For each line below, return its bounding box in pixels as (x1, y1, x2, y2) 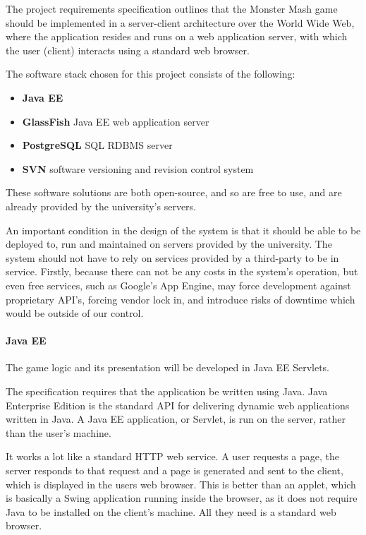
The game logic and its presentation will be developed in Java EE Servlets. (6, 360, 329, 375)
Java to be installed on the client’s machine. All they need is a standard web (6, 504, 336, 519)
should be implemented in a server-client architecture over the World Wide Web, (6, 15, 355, 30)
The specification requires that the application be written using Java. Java (6, 384, 328, 399)
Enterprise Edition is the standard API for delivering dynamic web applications (6, 397, 350, 412)
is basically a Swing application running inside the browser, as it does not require (6, 491, 358, 505)
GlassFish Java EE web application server (22, 114, 209, 128)
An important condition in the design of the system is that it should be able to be (6, 222, 361, 237)
